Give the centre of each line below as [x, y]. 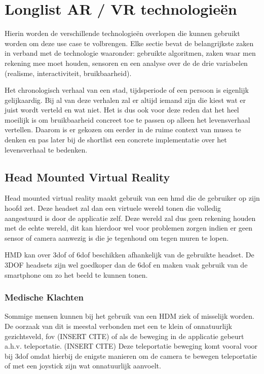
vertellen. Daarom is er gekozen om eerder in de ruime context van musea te [123, 129]
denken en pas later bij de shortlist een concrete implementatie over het [116, 140]
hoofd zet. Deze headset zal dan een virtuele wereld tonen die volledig [113, 208]
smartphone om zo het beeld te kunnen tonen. [76, 274]
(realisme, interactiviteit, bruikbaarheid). [68, 73]
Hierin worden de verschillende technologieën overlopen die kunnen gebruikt [122, 33]
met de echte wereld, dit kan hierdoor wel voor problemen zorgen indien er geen [129, 228]
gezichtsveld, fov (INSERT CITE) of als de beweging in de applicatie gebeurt [124, 336]
